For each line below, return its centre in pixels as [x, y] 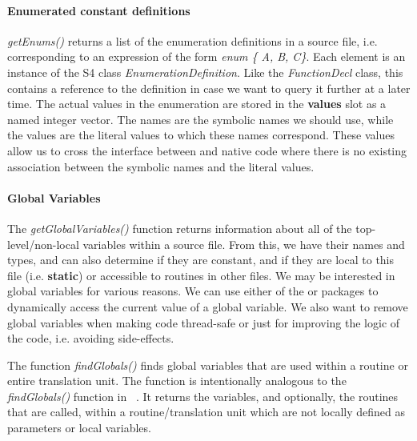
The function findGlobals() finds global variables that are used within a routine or [208, 365]
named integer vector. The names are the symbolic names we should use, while [200, 119]
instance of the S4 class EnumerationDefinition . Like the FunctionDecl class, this [205, 72]
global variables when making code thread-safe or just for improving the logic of [204, 322]
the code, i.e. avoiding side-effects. [91, 338]
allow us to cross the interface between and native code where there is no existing [207, 150]
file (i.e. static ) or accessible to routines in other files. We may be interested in [201, 275]
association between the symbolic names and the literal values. [161, 166]
